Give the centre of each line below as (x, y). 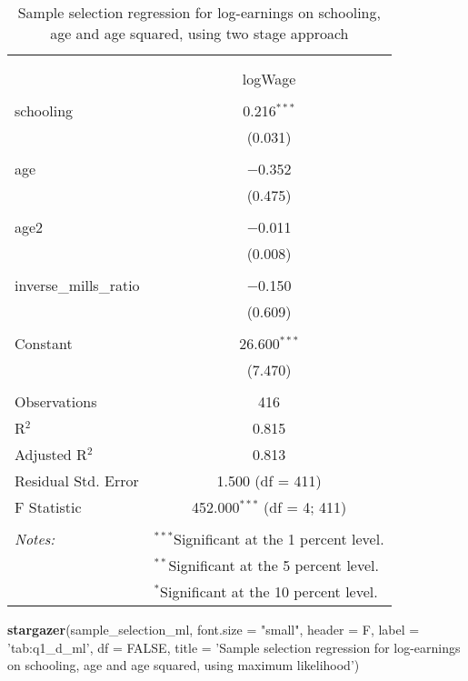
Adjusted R (51, 454)
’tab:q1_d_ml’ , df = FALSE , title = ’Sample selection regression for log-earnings (234, 647)
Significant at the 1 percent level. (279, 539)
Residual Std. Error (77, 481)
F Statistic (48, 507)
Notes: (35, 539)
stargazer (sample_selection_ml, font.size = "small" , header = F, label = (214, 629)
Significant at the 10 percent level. (269, 591)
